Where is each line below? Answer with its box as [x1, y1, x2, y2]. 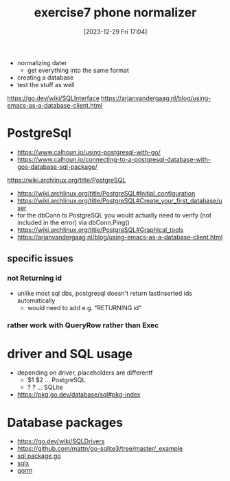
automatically [16, 296, 56, 305]
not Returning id [7, 273, 62, 283]
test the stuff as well [16, 80, 75, 89]
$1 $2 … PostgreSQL [27, 376, 86, 384]
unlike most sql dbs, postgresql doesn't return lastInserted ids [16, 289, 192, 297]
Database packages [7, 414, 124, 430]
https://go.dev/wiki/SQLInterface [7, 94, 100, 102]
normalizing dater [16, 58, 67, 67]
